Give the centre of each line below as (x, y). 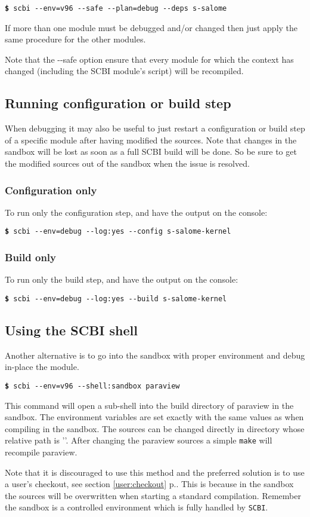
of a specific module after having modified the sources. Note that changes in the (151, 140)
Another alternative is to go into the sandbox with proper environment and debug (155, 355)
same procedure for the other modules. (75, 39)
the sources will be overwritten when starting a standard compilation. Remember (153, 495)
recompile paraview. (41, 452)
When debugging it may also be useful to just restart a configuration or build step (155, 128)
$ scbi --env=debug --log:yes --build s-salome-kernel (116, 299)
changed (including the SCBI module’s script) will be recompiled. (124, 71)
